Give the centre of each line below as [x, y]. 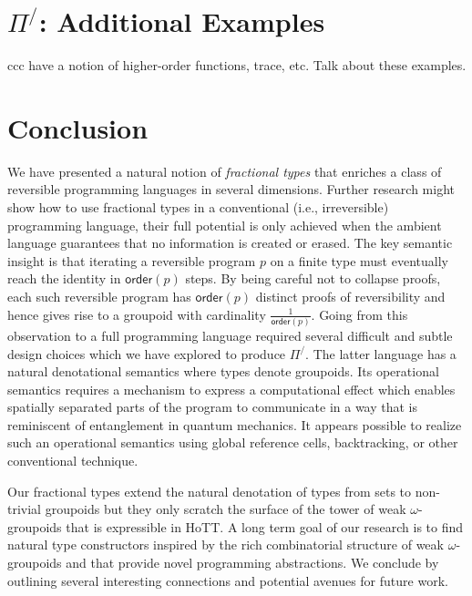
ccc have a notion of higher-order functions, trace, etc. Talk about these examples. [237, 65]
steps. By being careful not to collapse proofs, [313, 278]
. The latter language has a [381, 353]
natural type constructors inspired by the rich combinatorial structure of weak [226, 545]
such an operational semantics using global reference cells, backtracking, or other [233, 442]
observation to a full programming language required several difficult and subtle [230, 335]
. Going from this [359, 314]
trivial [25, 509]
